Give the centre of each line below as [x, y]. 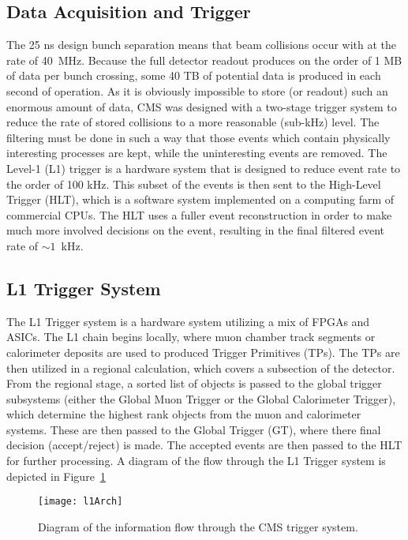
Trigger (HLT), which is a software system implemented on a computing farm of [200, 199]
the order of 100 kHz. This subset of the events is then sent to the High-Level [194, 184]
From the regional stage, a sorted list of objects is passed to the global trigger [194, 383]
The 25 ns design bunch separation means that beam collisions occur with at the [202, 45]
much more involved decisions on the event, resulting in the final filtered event [196, 230]
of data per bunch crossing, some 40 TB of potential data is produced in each [194, 75]
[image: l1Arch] [80, 502]
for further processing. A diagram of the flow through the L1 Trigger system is [196, 461]
